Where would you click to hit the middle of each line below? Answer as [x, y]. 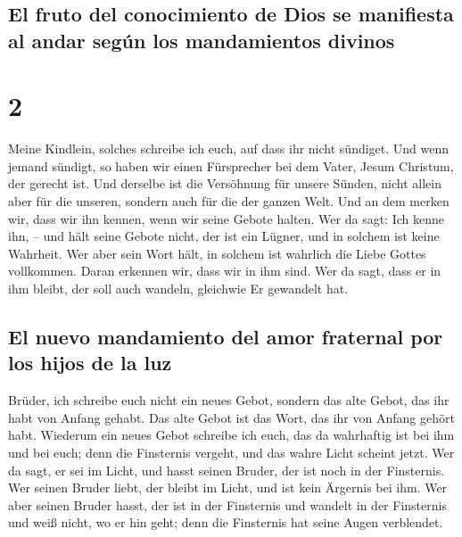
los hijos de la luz [90, 363]
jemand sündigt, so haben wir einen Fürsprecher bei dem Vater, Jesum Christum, [231, 165]
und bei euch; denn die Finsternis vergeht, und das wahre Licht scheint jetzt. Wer [231, 453]
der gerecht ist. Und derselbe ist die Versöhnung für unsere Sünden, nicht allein [225, 183]
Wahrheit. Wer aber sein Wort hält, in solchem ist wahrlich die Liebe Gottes [217, 253]
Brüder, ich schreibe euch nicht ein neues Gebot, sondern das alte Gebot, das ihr [229, 400]
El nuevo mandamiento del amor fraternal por [226, 337]
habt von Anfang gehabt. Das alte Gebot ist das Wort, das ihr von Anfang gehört [231, 417]
